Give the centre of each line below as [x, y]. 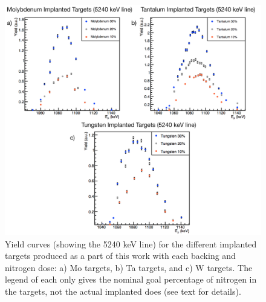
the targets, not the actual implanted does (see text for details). [123, 291]
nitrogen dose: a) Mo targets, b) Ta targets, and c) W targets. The [129, 267]
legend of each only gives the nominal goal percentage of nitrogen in [131, 279]
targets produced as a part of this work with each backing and [120, 256]
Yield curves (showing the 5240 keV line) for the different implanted [131, 243]
